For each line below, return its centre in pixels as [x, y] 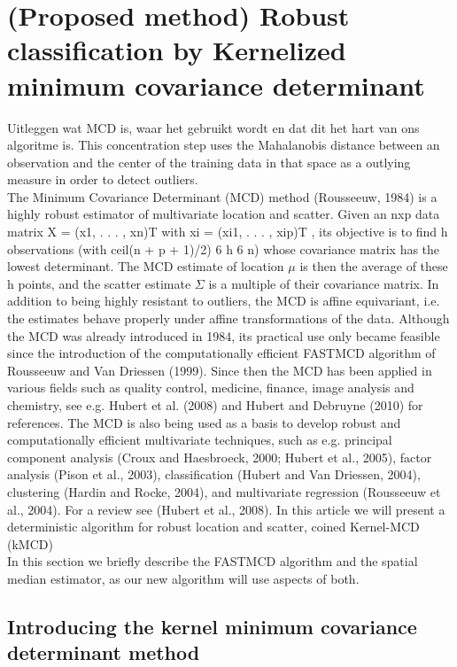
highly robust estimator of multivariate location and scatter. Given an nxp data [224, 214]
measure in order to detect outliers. [103, 179]
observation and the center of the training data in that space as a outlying [209, 162]
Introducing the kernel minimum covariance [212, 626]
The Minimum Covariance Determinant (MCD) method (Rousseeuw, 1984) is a [222, 196]
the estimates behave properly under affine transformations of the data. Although [228, 318]
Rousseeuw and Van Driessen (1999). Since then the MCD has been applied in [220, 370]
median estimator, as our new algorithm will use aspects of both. [183, 578]
